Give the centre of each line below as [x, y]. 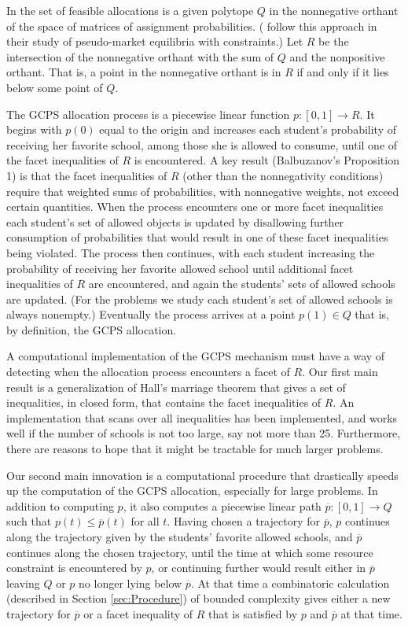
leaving [23, 583]
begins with [34, 129]
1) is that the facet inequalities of [87, 175]
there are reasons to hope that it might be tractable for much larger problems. [195, 449]
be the [334, 41]
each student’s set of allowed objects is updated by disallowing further [175, 221]
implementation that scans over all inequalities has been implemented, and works [202, 417]
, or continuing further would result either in [259, 568]
